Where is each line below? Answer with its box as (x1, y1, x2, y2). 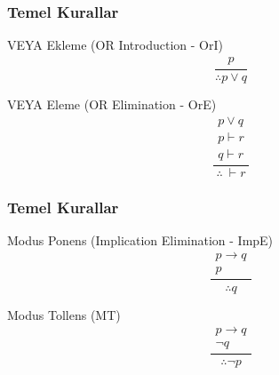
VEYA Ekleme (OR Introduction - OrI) (7, 36, 223, 54)
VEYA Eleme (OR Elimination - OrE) (7, 94, 217, 113)
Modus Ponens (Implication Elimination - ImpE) (7, 230, 274, 249)
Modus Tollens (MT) (7, 305, 121, 323)
